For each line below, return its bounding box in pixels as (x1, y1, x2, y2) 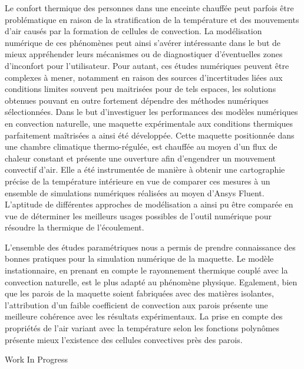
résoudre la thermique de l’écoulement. (5, 221, 144, 233)
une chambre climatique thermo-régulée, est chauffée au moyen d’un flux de (5, 140, 277, 153)
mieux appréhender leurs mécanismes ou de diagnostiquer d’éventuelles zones (5, 48, 283, 60)
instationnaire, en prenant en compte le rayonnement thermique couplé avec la (5, 264, 288, 276)
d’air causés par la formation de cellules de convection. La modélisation (5, 25, 262, 37)
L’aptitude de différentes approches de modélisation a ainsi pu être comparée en (5, 198, 293, 210)
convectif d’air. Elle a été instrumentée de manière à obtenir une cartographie (5, 163, 285, 176)
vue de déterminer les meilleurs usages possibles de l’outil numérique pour (5, 209, 272, 222)
